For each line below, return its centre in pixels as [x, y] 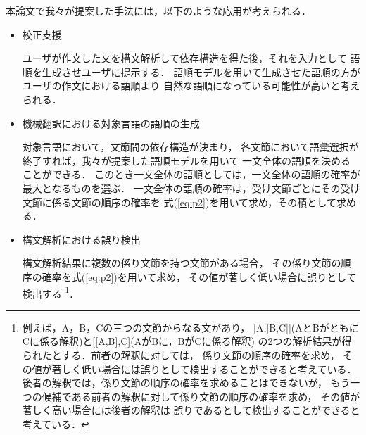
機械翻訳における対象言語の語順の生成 [111, 123]
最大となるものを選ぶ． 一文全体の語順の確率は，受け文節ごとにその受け [191, 188]
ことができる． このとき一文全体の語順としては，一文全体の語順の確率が [191, 174]
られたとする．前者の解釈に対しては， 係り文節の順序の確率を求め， [181, 354]
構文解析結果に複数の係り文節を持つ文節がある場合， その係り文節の [182, 263]
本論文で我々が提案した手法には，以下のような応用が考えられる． [158, 11]
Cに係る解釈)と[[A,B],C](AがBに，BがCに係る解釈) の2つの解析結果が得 [187, 341]
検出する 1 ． [51, 292]
